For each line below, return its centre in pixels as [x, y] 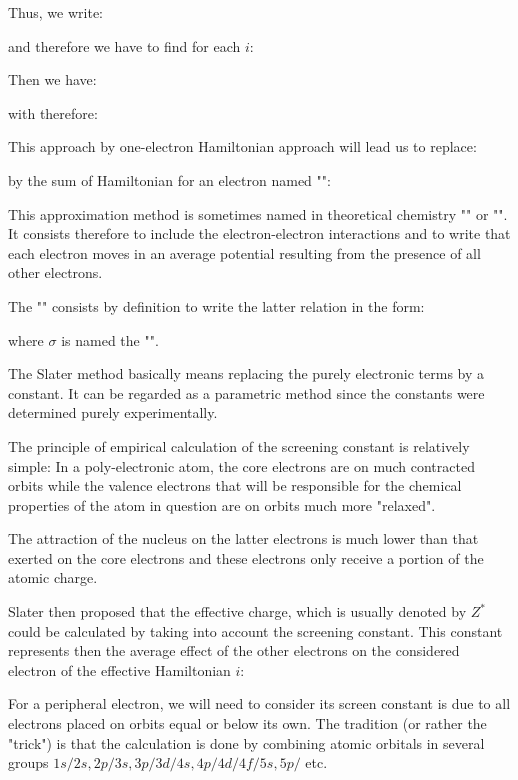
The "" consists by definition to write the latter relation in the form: [216, 305]
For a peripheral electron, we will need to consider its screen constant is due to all [259, 703]
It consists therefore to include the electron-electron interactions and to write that [259, 233]
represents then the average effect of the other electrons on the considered [234, 650]
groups [28, 762]
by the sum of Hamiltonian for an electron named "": [169, 179]
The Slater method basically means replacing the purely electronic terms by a [246, 373]
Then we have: [52, 79]
